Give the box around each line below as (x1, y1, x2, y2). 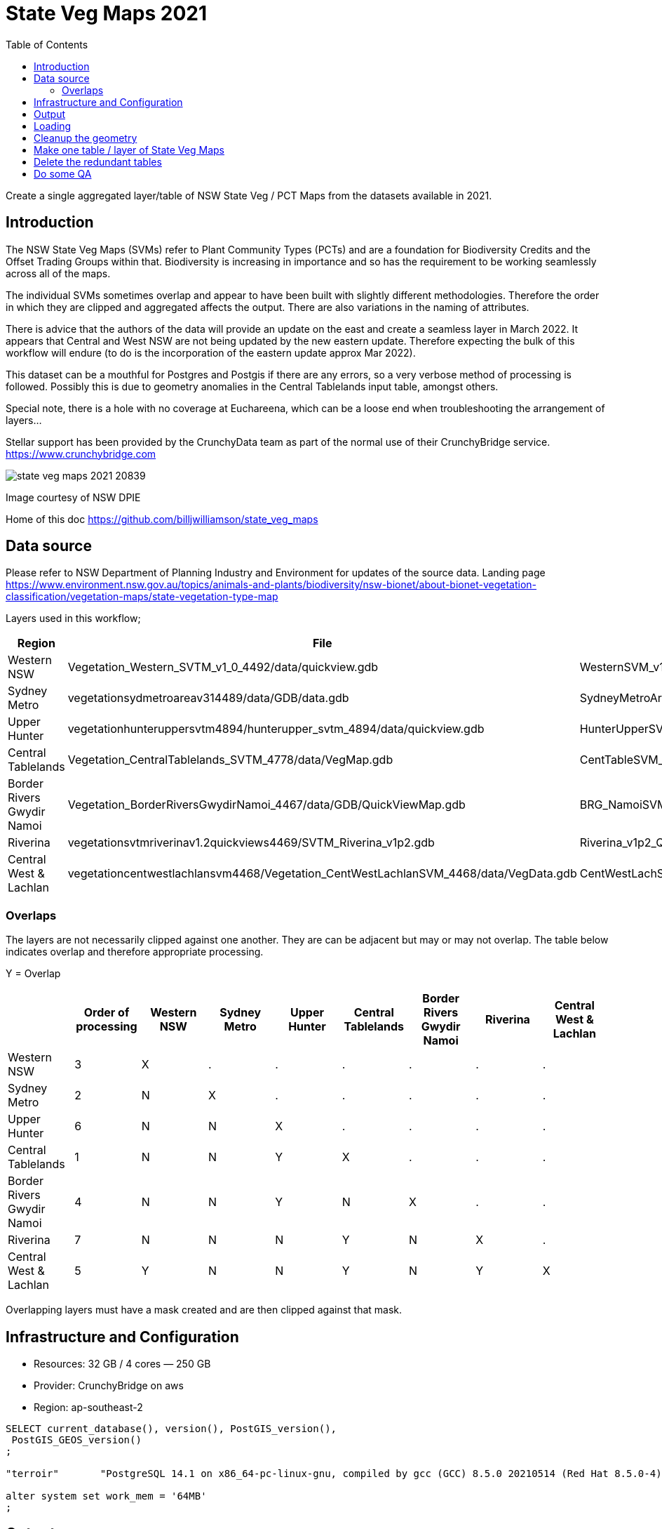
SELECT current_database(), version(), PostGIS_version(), (6, 1423, 337, 1435)
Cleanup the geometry (34, 131, 137, 144)
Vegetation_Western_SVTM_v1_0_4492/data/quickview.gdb (67, 660, 379, 675)
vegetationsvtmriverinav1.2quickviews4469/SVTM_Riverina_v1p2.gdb (67, 835, 435, 850)
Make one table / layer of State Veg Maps (34, 143, 224, 156)
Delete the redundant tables (34, 155, 162, 168)
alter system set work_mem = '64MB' (6, 1490, 207, 1502)
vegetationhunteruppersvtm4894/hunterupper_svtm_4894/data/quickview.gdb (67, 722, 485, 736)
